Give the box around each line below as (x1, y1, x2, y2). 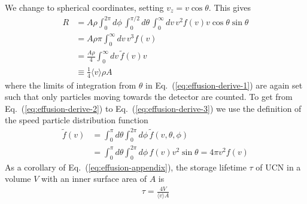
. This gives (208, 1, 251, 13)
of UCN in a (256, 160, 301, 173)
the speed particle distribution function (5, 114, 148, 126)
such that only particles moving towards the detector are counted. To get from (5, 90, 293, 103)
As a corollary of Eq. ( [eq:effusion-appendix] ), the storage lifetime (5, 160, 247, 173)
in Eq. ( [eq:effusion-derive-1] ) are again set (145, 78, 303, 91)
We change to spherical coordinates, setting (5, 1, 164, 13)
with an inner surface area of (41, 172, 147, 185)
